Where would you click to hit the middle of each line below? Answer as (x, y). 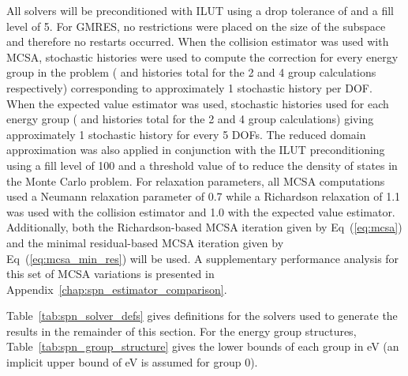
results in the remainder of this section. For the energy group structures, (182, 331)
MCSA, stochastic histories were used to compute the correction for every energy (202, 56)
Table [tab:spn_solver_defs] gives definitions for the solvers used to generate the (202, 316)
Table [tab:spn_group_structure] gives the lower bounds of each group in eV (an (203, 346)
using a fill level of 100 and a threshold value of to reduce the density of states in (202, 165)
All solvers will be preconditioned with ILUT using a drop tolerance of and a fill (200, 10)
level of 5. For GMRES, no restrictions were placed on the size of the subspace (196, 26)
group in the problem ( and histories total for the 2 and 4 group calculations (191, 72)
